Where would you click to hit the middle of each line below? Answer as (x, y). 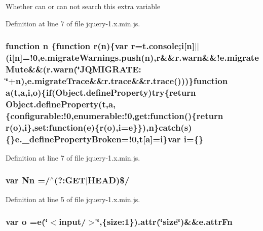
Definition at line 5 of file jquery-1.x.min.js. (73, 199)
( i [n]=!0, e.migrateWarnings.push (73, 57)
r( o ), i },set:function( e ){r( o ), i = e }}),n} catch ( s (97, 127)
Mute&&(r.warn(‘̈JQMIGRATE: (73, 69)
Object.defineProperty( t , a (60, 104)
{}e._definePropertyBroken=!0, (72, 139)
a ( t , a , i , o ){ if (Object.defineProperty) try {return (101, 92)
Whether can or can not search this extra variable (83, 6)
